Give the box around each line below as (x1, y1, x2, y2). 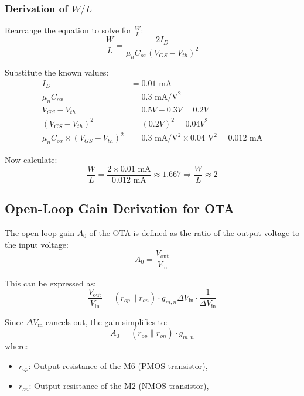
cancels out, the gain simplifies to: (46, 315, 168, 327)
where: (5, 340, 28, 352)
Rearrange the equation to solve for (5, 24, 132, 36)
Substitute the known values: (5, 66, 109, 78)
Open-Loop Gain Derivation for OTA (5, 199, 235, 217)
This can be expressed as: (5, 276, 96, 289)
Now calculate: (5, 153, 57, 166)
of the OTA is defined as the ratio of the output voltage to (89, 226, 300, 238)
